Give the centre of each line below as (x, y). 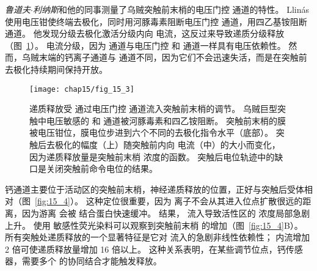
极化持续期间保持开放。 (60, 69)
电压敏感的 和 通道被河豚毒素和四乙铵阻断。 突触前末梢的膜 (166, 120)
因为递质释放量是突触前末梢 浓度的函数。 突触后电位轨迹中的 (152, 156)
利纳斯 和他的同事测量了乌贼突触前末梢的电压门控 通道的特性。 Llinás (171, 9)
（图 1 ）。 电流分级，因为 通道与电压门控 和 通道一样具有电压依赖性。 (145, 45)
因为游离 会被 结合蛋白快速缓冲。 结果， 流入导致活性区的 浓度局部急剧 (166, 213)
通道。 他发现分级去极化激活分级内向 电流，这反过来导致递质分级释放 (145, 33)
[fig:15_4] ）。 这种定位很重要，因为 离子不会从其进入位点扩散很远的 (169, 201)
